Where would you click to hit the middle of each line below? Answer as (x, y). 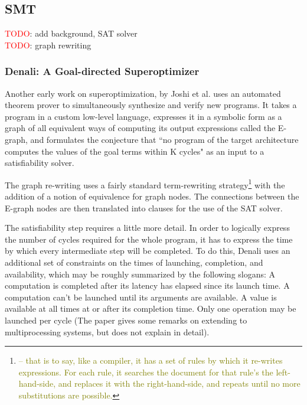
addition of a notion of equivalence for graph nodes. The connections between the (152, 196)
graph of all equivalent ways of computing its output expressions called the (140, 128)
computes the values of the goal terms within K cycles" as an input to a (135, 151)
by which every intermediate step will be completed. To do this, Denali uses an (148, 251)
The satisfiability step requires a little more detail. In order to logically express (147, 228)
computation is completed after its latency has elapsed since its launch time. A (147, 285)
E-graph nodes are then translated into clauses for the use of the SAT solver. (144, 208)
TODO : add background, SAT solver (71, 33)
